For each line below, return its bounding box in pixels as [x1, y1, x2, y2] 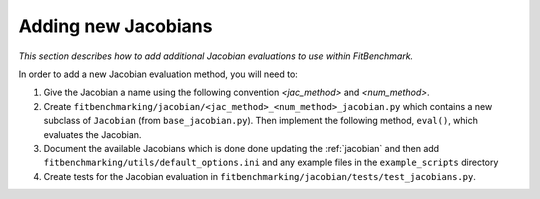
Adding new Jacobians [18, 15, 213, 37]
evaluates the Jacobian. [43, 128, 142, 140]
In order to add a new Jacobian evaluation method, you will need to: [18, 68, 299, 80]
